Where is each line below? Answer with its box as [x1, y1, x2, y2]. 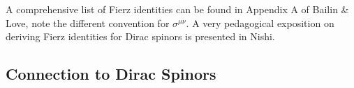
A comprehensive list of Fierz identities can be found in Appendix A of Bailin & [6, 2, 349, 16]
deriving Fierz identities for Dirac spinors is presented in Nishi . [6, 29, 275, 44]
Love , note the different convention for [6, 15, 170, 30]
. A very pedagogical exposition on [186, 15, 334, 30]
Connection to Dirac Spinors [6, 63, 216, 85]
